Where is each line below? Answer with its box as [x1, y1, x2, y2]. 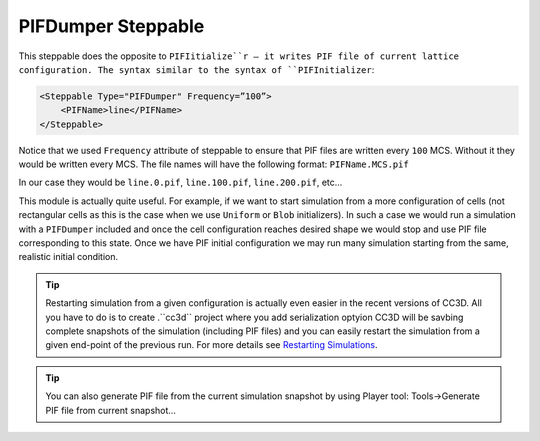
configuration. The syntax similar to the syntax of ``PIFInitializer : [18, 63, 375, 75]
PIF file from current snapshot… [45, 404, 177, 416]
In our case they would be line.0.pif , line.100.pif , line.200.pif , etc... [18, 176, 343, 189]
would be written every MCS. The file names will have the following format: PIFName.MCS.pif [18, 158, 409, 170]
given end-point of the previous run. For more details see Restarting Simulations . [45, 339, 379, 351]
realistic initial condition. [18, 251, 119, 263]
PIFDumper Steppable [18, 15, 205, 37]
